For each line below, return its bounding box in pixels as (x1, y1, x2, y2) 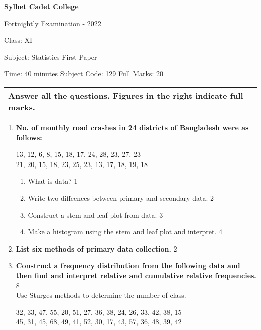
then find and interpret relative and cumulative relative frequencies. (16, 270, 256, 280)
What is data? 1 (28, 176, 78, 186)
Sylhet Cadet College (4, 1, 79, 11)
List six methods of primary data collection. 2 (16, 243, 177, 254)
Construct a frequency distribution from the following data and (16, 260, 240, 271)
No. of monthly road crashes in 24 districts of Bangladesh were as (16, 122, 249, 132)
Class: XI (4, 35, 33, 45)
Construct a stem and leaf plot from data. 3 (28, 209, 163, 220)
